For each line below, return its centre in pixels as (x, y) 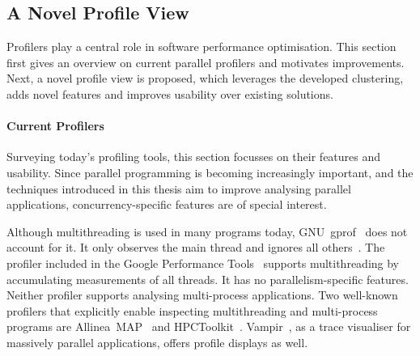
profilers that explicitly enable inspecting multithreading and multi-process (192, 310)
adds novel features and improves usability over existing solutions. (170, 93)
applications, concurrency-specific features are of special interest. (167, 204)
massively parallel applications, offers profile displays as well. (157, 342)
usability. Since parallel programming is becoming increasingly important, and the (210, 172)
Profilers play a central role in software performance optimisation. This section (202, 47)
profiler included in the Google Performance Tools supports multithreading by (203, 263)
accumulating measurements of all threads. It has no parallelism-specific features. (208, 279)
